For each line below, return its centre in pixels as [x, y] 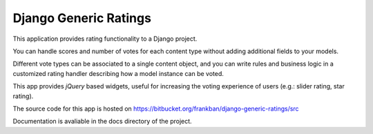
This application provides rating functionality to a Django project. [105, 39]
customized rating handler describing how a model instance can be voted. [118, 73]
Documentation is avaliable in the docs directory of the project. [103, 122]
